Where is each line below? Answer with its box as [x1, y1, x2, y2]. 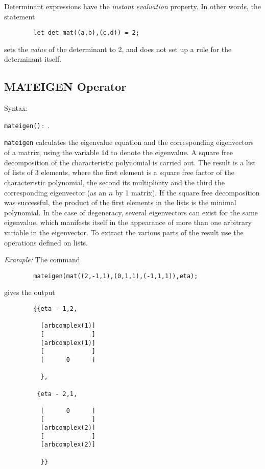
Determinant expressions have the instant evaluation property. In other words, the [4, 1, 261, 11]
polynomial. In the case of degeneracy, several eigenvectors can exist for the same [4, 207, 258, 217]
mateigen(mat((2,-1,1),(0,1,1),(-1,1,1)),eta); [33, 272, 198, 280]
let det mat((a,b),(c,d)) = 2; [33, 29, 139, 37]
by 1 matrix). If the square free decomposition [115, 187, 260, 198]
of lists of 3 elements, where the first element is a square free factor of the [4, 167, 234, 178]
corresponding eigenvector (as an [4, 187, 107, 198]
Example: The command [4, 254, 80, 265]
